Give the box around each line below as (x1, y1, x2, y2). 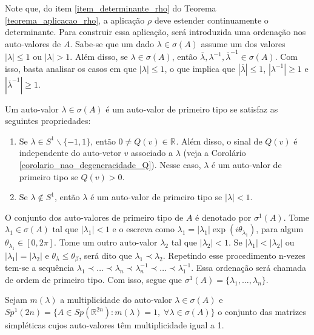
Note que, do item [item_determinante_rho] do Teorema (5, 2, 216, 14)
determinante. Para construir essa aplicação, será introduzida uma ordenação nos (5, 25, 306, 38)
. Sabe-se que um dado (70, 37, 154, 50)
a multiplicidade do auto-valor (60, 293, 172, 306)
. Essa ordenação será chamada (191, 261, 306, 274)
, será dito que (79, 249, 132, 261)
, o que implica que (164, 62, 236, 74)
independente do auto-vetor (19, 146, 121, 159)
